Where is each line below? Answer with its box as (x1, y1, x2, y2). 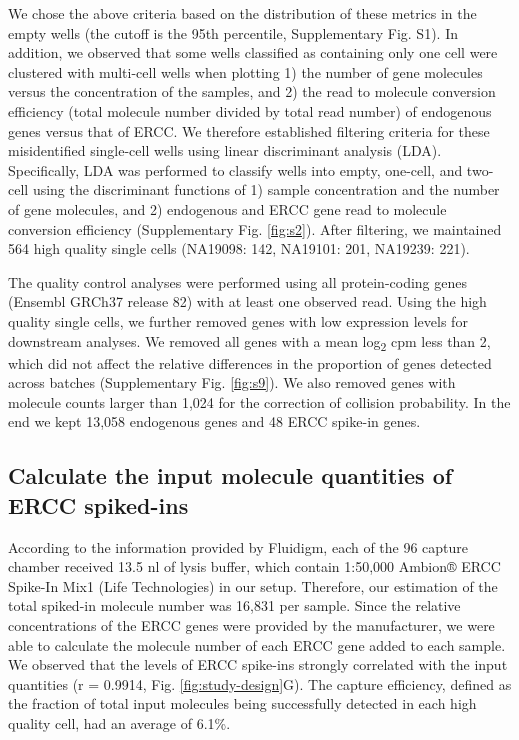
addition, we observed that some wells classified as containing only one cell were (8, 42, 498, 63)
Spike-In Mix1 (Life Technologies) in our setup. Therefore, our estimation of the (8, 575, 498, 596)
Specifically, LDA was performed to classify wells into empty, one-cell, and (8, 159, 463, 180)
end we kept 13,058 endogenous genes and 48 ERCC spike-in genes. (8, 411, 421, 432)
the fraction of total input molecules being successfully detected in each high (8, 693, 477, 714)
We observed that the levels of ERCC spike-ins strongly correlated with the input (8, 654, 508, 675)
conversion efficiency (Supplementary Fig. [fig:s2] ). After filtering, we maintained (8, 218, 502, 239)
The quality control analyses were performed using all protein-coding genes (8, 271, 468, 292)
